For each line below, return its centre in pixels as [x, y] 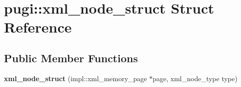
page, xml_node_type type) [195, 78]
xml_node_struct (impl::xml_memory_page [76, 78]
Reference [38, 27]
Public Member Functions [71, 58]
